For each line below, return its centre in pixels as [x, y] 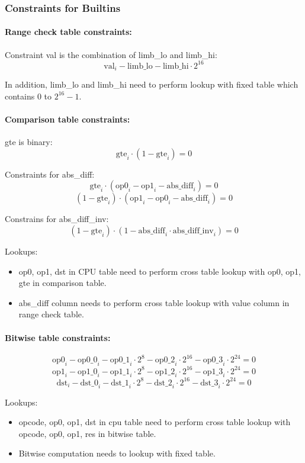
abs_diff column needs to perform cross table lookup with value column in [154, 302]
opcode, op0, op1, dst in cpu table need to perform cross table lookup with [155, 422]
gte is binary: [29, 142]
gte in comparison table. [62, 283]
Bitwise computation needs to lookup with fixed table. [117, 453]
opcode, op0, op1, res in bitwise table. [87, 433]
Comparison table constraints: [68, 119]
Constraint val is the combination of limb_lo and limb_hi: [111, 54]
